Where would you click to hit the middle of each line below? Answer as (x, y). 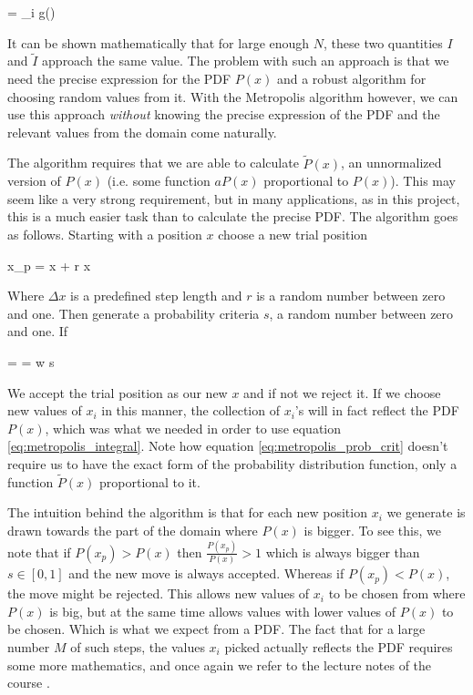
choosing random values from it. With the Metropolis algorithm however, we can (233, 96)
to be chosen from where (397, 593)
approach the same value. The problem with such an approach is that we (246, 61)
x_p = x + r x (49, 265)
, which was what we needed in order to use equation (193, 428)
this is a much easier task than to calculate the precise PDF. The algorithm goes (233, 216)
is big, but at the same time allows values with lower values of (223, 611)
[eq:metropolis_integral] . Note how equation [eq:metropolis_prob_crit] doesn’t (228, 446)
